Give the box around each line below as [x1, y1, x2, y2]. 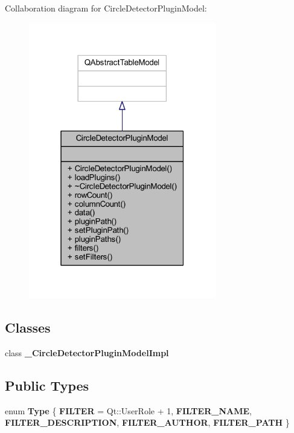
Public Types [5, 376, 89, 395]
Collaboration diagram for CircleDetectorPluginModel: [5, 2, 207, 14]
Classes [5, 318, 51, 337]
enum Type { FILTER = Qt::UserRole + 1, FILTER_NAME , [5, 404, 252, 417]
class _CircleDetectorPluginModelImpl [5, 347, 169, 359]
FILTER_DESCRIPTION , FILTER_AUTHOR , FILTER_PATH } [5, 416, 290, 429]
